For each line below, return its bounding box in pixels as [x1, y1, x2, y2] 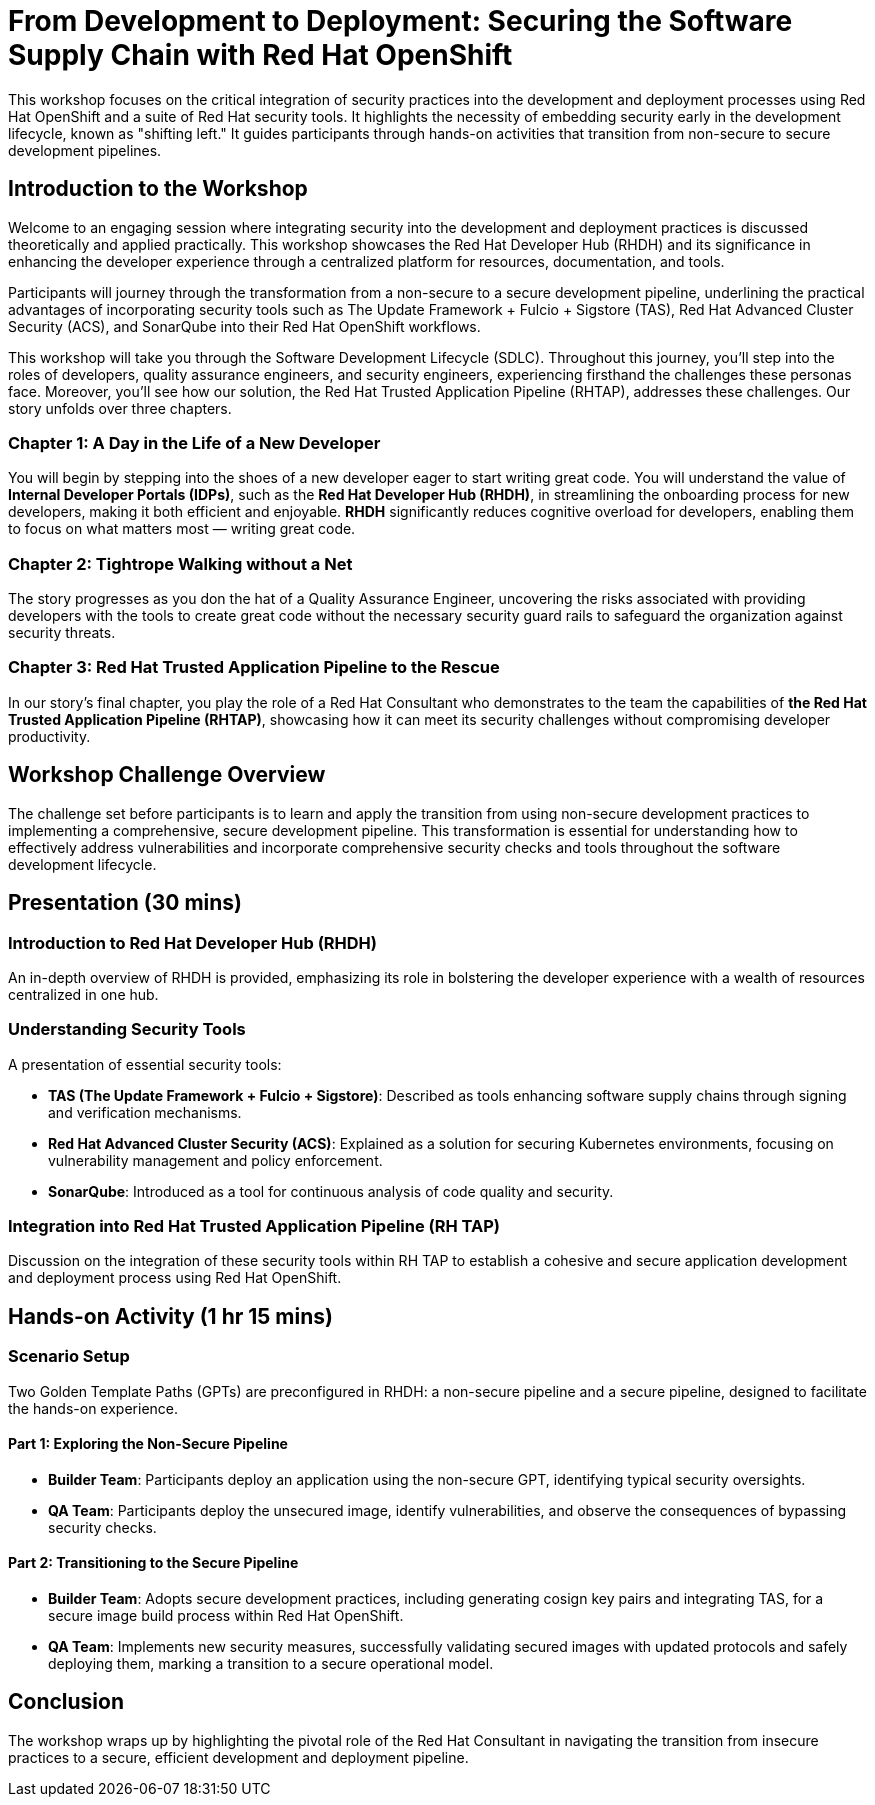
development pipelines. [8, 141, 162, 159]
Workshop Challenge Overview [8, 762, 326, 788]
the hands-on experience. [8, 1399, 179, 1417]
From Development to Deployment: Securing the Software [8, 4, 793, 38]
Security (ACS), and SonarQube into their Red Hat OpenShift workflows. [8, 317, 481, 335]
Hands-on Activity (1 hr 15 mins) [8, 1303, 333, 1329]
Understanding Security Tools [8, 1019, 246, 1040]
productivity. [8, 727, 91, 745]
